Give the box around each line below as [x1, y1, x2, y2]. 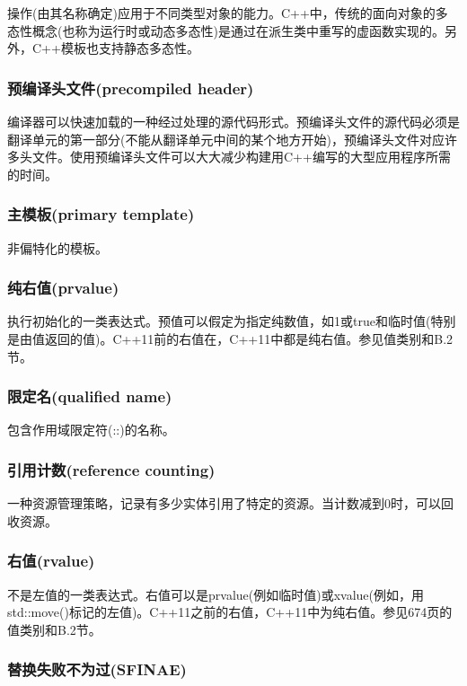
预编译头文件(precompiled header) [7, 76, 254, 99]
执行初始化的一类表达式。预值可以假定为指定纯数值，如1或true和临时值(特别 [7, 312, 456, 330]
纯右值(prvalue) [7, 277, 119, 299]
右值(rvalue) [7, 550, 95, 572]
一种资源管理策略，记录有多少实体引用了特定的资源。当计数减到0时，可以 [7, 494, 441, 513]
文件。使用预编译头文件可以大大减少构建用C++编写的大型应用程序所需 [31, 147, 451, 166]
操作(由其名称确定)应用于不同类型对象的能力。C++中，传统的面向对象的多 [7, 4, 448, 22]
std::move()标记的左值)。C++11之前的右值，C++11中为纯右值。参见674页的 [7, 602, 453, 621]
